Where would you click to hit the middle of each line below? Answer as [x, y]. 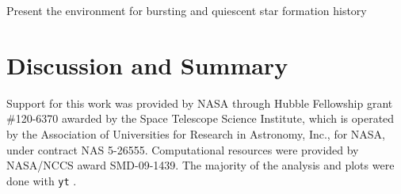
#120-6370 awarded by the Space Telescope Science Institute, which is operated [200, 118]
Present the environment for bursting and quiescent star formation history [187, 10]
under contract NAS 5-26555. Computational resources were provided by [183, 149]
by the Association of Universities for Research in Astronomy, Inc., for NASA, [196, 133]
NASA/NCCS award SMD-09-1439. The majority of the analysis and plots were [200, 165]
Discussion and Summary [147, 65]
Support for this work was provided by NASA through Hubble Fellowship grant [200, 103]
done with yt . [42, 180]
